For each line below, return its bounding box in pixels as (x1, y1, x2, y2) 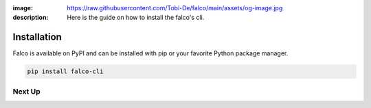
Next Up (12, 86, 41, 96)
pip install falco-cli (27, 68, 104, 75)
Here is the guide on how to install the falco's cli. (67, 14, 205, 22)
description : (12, 14, 49, 22)
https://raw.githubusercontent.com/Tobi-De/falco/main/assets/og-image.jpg (67, 4, 283, 12)
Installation (12, 31, 62, 43)
